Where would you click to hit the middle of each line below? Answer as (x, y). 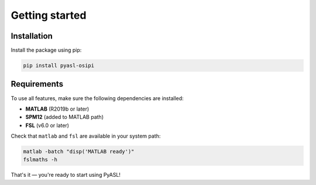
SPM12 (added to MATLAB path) (64, 117)
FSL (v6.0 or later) (47, 125)
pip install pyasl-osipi (59, 66)
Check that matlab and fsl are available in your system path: (86, 136)
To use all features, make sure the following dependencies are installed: (97, 98)
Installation (32, 36)
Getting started (49, 15)
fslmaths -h (40, 160)
